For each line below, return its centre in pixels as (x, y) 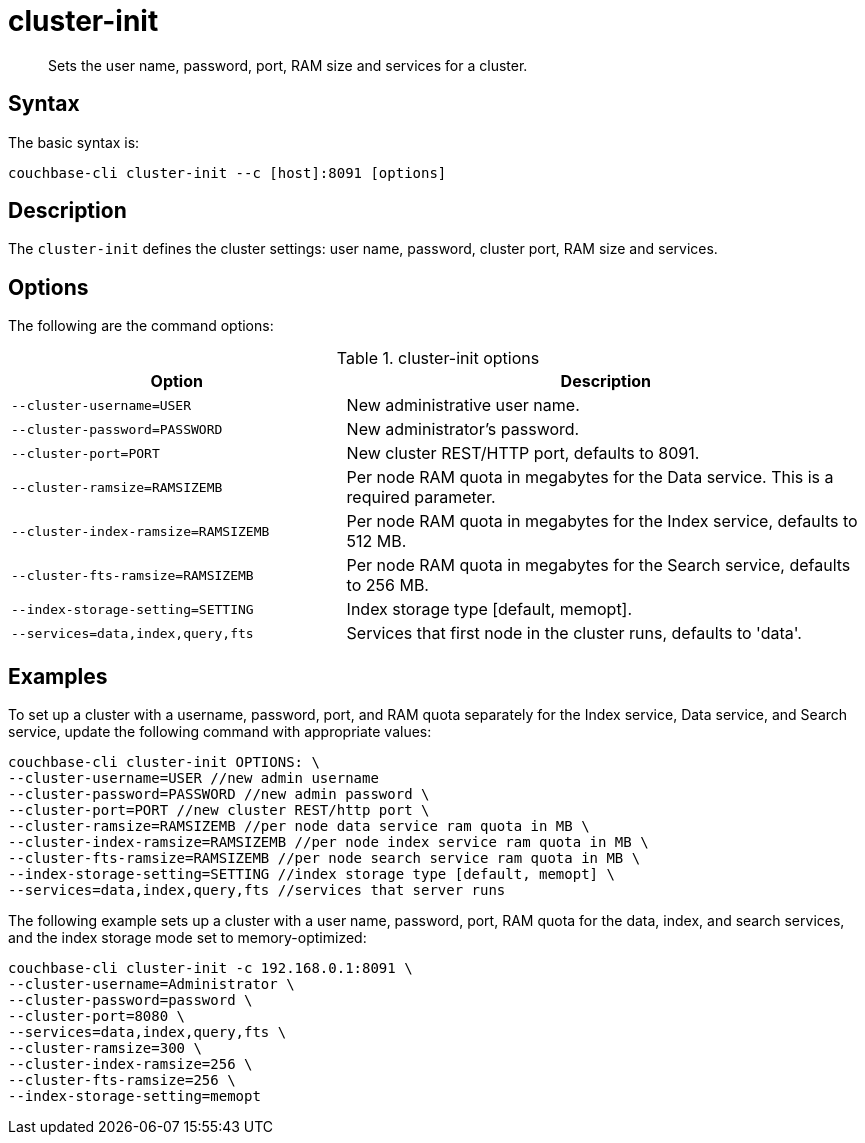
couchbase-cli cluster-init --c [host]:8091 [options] (227, 172)
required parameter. (421, 497)
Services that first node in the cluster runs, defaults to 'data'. (574, 633)
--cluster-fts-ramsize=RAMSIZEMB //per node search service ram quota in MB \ (324, 858)
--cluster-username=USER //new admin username (193, 778)
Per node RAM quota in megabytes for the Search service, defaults (598, 565)
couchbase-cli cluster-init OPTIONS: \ (164, 762)
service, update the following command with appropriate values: (220, 732)
